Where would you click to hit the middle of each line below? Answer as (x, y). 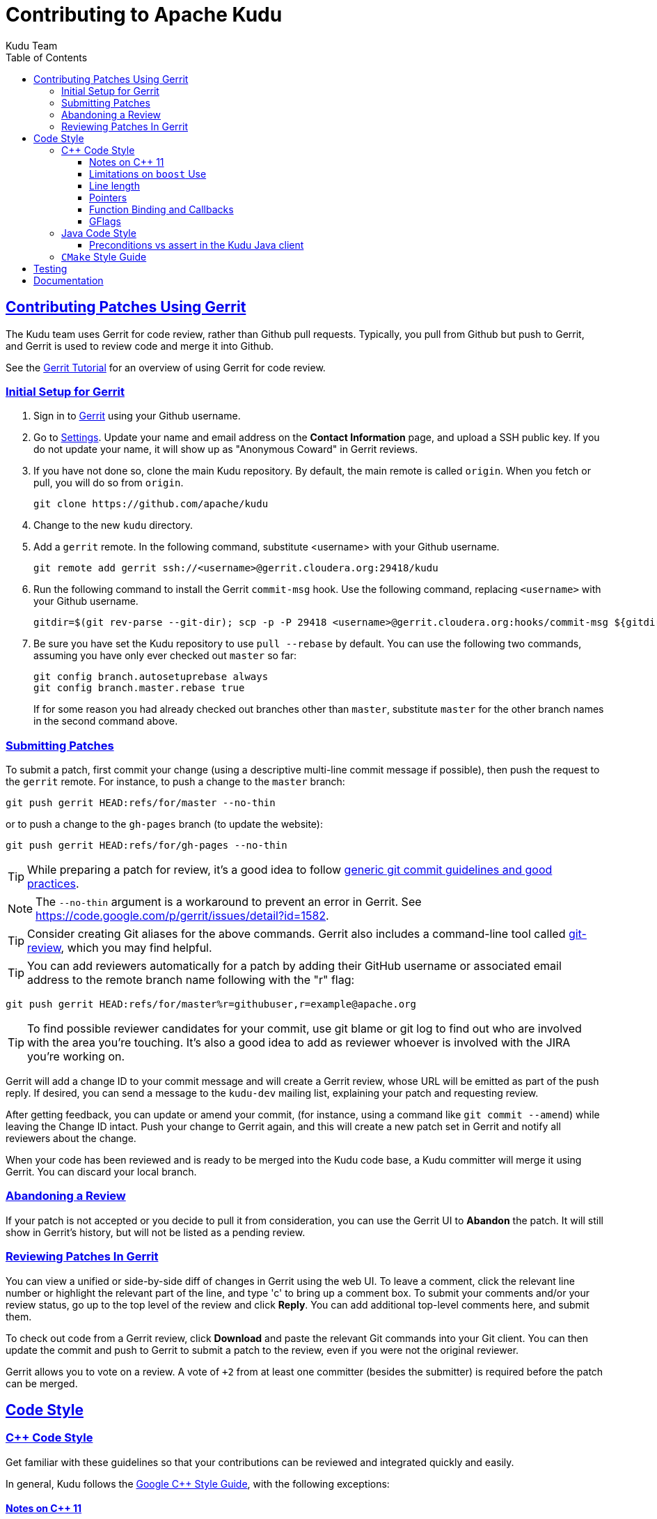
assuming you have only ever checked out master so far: (165, 656)
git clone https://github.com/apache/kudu (151, 504)
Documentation (69, 280)
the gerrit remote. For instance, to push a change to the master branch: (175, 782)
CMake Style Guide (104, 256)
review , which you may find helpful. (120, 948)
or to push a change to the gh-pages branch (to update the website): (165, 824)
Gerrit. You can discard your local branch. (101, 1172)
